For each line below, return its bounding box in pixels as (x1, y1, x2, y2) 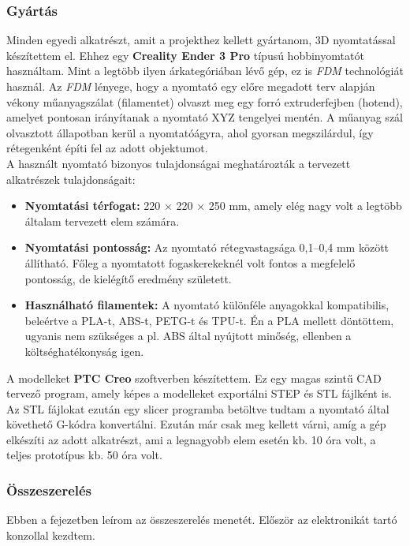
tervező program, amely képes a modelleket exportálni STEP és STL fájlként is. (6, 385, 393, 402)
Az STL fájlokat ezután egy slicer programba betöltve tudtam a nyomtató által (6, 400, 389, 417)
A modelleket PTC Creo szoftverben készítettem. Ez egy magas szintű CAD (6, 369, 382, 386)
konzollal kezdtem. (6, 526, 95, 543)
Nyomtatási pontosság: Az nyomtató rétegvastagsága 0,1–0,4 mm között (24, 239, 389, 256)
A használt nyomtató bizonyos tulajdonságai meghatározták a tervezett (6, 155, 351, 171)
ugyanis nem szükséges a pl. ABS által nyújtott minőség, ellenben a (24, 327, 352, 344)
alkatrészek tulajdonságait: (6, 170, 136, 187)
